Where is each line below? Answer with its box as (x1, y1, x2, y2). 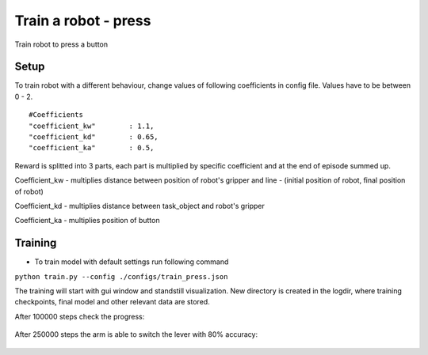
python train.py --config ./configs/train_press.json (14, 272, 228, 281)
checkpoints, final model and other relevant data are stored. (14, 297, 210, 307)
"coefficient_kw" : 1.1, (29, 121, 155, 130)
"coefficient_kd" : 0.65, (29, 133, 159, 142)
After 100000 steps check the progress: (14, 312, 145, 321)
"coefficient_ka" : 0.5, (29, 143, 155, 153)
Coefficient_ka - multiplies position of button (14, 216, 160, 225)
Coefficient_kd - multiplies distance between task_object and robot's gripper (14, 201, 266, 210)
